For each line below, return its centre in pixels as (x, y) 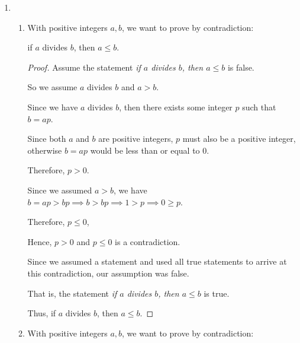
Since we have (53, 107)
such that (259, 107)
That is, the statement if (72, 293)
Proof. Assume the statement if (84, 67)
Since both (47, 139)
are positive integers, (136, 139)
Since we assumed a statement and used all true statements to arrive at (157, 261)
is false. (241, 67)
